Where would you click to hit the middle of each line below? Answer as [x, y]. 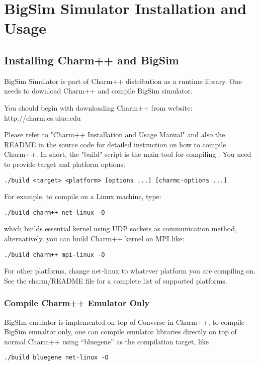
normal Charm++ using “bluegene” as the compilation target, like [107, 341]
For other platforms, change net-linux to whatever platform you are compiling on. [130, 271]
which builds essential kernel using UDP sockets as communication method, [120, 229]
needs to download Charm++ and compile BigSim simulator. [98, 91]
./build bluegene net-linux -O [56, 358]
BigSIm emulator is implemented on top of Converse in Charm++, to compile [124, 322]
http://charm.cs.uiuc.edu [42, 117]
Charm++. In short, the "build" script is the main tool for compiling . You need [128, 154]
